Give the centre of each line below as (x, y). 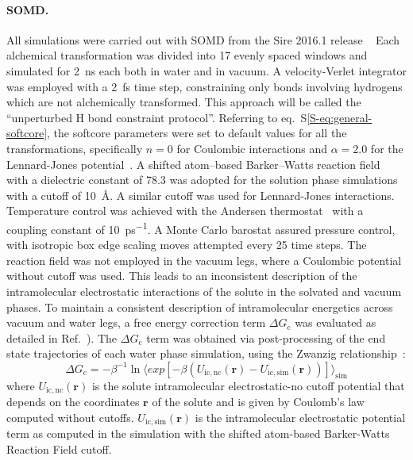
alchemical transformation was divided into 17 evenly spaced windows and (187, 55)
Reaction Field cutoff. (59, 449)
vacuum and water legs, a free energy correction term (136, 322)
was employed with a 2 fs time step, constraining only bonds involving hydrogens (205, 86)
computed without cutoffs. (70, 417)
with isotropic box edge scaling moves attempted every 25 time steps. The (187, 245)
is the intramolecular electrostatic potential (300, 417)
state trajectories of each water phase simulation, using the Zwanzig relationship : (206, 353)
